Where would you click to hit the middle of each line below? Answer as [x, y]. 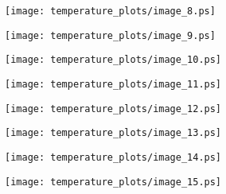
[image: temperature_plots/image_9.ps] [110, 35]
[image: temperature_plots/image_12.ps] [113, 109]
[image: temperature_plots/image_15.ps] [113, 182]
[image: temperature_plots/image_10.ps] [113, 60]
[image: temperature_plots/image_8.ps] [110, 11]
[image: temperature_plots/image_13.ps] [113, 133]
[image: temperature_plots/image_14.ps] [113, 157]
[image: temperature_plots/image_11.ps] [113, 84]
